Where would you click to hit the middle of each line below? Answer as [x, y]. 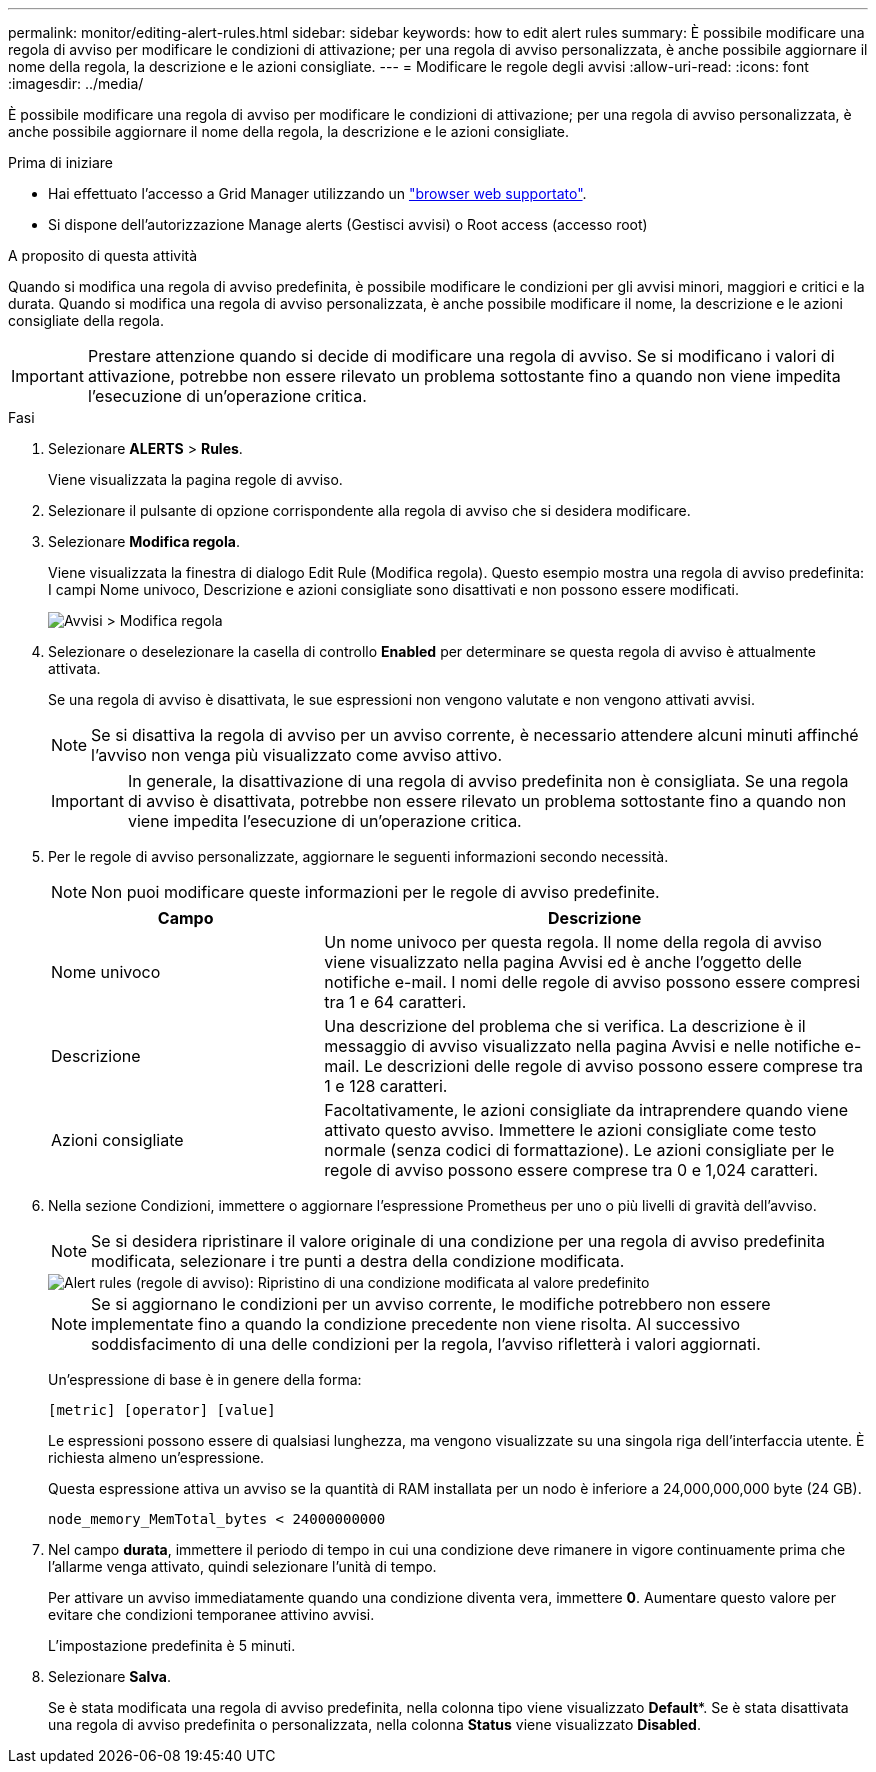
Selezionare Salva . [109, 1676]
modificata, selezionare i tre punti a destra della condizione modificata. [358, 1261]
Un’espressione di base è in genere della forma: [205, 1379]
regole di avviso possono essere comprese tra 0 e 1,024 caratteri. [571, 1170]
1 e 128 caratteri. [386, 1086]
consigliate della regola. [86, 320]
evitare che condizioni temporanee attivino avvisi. [211, 1614]
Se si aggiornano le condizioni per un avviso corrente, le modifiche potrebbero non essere [431, 1304]
